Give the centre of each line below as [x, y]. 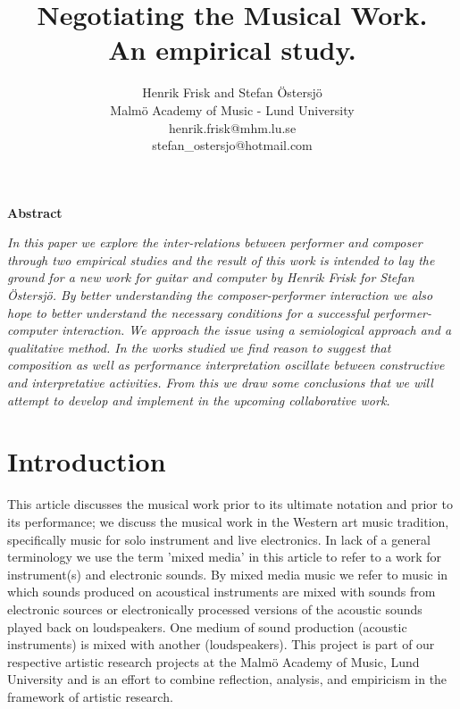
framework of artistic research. [90, 696]
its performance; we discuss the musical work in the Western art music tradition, [228, 521]
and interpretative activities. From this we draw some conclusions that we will [220, 383]
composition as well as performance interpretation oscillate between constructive [226, 365]
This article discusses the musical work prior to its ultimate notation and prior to [230, 504]
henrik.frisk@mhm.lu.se [232, 127]
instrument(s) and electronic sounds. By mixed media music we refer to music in [228, 574]
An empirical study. [232, 50]
